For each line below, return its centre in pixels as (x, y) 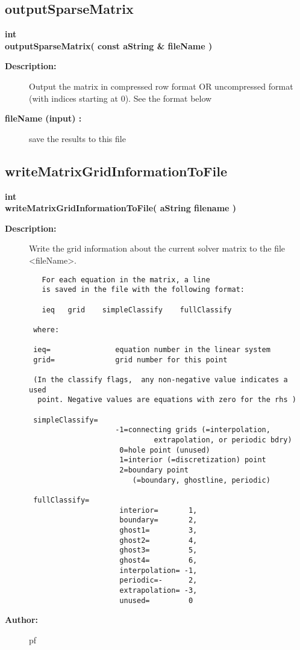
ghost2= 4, (158, 540)
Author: (22, 620)
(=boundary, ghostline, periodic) (201, 480)
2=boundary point (154, 470)
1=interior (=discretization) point (193, 460)
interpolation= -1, (158, 570)
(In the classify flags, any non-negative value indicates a (161, 380)
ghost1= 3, (158, 530)
